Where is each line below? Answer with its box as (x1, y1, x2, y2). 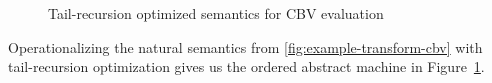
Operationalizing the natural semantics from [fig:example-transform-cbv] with (8, 36, 483, 57)
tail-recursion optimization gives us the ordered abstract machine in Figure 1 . (8, 56, 485, 77)
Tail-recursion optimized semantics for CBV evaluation (48, 3, 384, 23)
